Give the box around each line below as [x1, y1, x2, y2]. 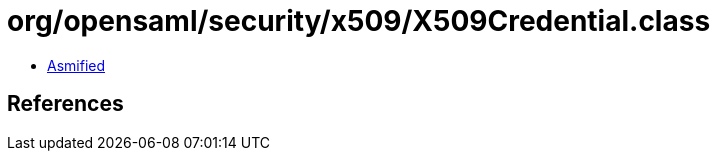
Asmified [47, 56, 106, 74]
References [7, 91, 124, 117]
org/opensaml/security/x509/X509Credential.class [7, 4, 711, 38]
